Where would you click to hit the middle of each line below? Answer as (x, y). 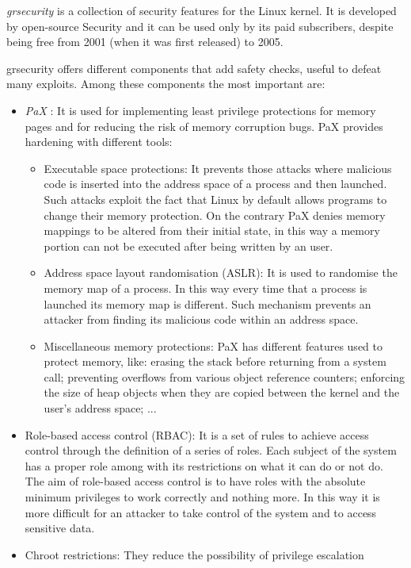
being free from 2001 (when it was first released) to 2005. (145, 42)
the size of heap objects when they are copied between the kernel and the (222, 392)
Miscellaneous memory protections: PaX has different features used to (213, 345)
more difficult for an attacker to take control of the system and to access (201, 512)
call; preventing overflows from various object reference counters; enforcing (225, 376)
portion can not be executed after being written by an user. (188, 246)
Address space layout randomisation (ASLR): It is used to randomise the (221, 272)
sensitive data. (60, 528)
